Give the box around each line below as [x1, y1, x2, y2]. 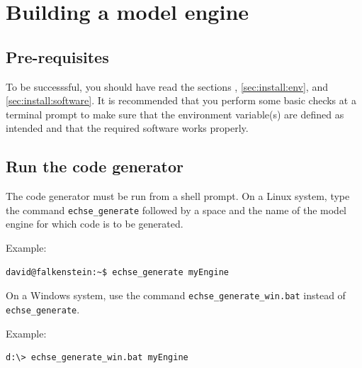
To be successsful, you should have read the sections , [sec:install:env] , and [6, 79, 328, 94]
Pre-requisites [6, 45, 109, 67]
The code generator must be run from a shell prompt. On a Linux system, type [6, 189, 350, 203]
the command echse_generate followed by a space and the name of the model [6, 202, 347, 217]
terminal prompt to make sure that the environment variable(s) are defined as [6, 106, 344, 121]
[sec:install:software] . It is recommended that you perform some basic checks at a [6, 93, 356, 108]
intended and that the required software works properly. [6, 121, 249, 135]
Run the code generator [6, 155, 183, 177]
